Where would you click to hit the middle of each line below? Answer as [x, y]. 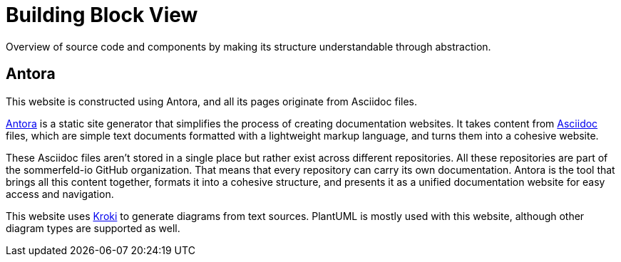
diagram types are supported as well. [93, 228]
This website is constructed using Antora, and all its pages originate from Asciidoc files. [212, 101]
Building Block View [102, 15]
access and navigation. [60, 194]
